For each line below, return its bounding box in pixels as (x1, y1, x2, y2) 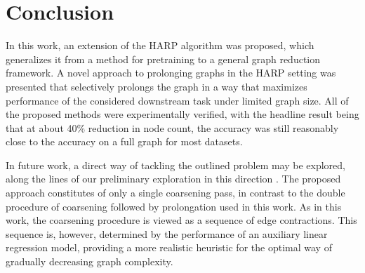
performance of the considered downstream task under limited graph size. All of (6, 93, 349, 107)
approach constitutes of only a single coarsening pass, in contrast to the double (6, 185, 345, 200)
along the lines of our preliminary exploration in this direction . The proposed (6, 171, 341, 186)
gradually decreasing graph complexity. (6, 254, 173, 269)
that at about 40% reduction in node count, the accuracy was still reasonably (6, 120, 339, 135)
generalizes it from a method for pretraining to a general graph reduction (6, 51, 321, 66)
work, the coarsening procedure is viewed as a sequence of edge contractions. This (6, 213, 357, 227)
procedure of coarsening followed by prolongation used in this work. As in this (6, 199, 342, 213)
